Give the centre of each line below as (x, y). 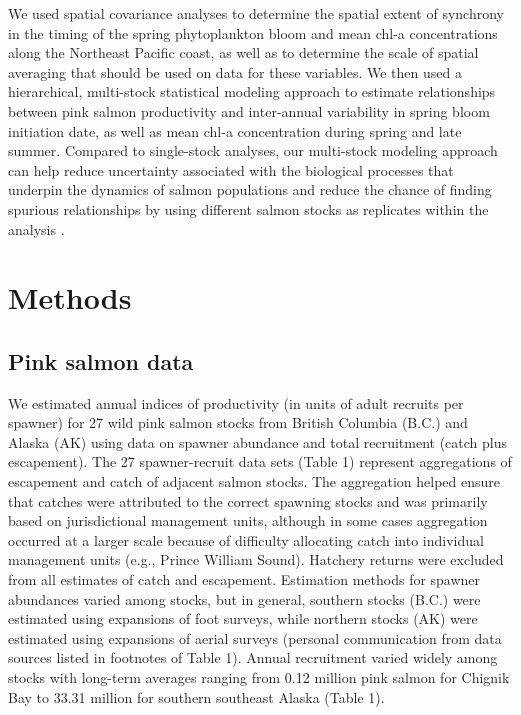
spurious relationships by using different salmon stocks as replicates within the (248, 208)
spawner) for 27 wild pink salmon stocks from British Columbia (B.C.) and (238, 422)
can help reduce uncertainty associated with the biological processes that (231, 169)
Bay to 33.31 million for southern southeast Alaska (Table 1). (196, 696)
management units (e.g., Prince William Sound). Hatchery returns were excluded (256, 559)
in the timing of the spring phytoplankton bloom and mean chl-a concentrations (253, 32)
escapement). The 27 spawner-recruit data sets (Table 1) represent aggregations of (260, 461)
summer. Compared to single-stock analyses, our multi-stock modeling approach (253, 150)
